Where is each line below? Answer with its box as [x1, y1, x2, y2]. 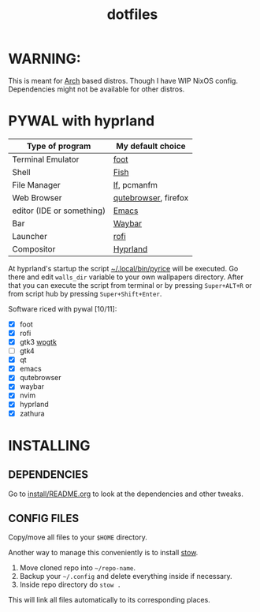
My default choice [115, 140, 187, 151]
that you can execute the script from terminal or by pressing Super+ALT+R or [8, 280, 252, 289]
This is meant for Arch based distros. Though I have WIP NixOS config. [8, 76, 239, 85]
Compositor [12, 243, 56, 254]
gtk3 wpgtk [19, 338, 58, 346]
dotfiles [106, 6, 158, 24]
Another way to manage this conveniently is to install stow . [8, 548, 199, 558]
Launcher [12, 230, 47, 241]
